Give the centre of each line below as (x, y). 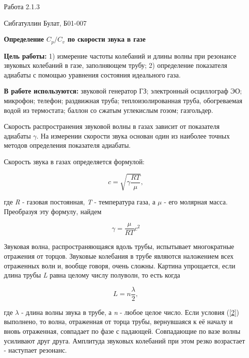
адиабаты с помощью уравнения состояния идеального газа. (92, 74)
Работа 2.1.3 (22, 6)
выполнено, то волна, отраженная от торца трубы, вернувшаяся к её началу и (118, 321)
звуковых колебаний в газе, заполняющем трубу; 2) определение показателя (116, 65)
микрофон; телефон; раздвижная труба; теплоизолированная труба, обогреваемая (123, 101)
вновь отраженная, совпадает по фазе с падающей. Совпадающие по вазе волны (122, 331)
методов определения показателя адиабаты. (67, 145)
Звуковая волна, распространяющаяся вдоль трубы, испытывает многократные (119, 246)
